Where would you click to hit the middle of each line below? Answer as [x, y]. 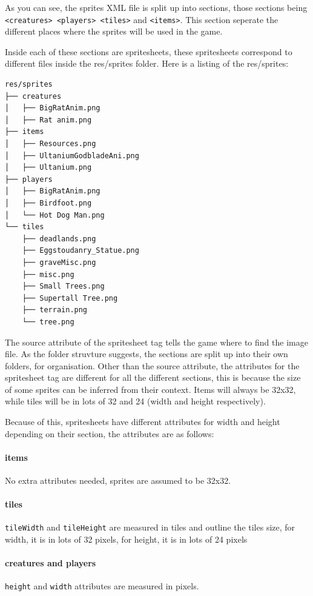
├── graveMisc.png [59, 262]
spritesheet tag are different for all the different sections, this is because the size [153, 377]
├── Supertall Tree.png [70, 298]
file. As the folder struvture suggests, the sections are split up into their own [147, 354]
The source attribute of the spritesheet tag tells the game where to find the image [156, 342]
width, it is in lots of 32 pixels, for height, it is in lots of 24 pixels [126, 539]
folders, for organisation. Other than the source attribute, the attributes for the [152, 365]
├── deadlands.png [59, 239]
